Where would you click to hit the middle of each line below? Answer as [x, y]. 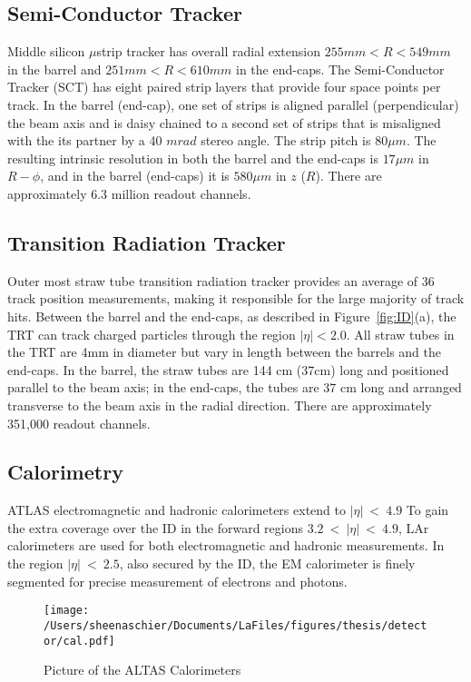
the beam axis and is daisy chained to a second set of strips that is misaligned [224, 122]
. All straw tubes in [400, 334]
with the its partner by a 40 [85, 140]
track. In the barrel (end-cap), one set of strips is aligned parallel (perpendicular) [233, 104]
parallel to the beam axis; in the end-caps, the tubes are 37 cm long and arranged [235, 387]
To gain [427, 510]
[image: [67, 611]
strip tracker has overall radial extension [208, 51]
